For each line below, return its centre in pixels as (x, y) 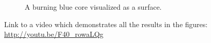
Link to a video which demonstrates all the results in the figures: (106, 24)
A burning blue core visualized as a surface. (93, 7)
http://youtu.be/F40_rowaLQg (54, 34)
